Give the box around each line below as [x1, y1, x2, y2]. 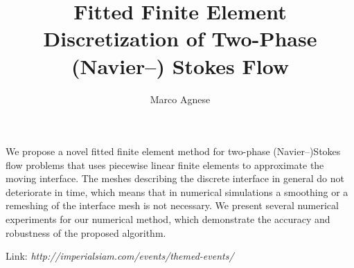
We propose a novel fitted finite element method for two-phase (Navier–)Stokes [6, 144, 341, 159]
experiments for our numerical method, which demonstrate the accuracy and [6, 212, 330, 226]
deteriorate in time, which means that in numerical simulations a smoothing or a [6, 184, 348, 199]
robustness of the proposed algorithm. [6, 225, 166, 240]
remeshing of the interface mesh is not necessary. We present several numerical [6, 198, 339, 213]
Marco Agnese [150, 91, 211, 106]
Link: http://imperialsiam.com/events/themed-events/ [6, 249, 234, 263]
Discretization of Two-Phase [43, 24, 317, 53]
